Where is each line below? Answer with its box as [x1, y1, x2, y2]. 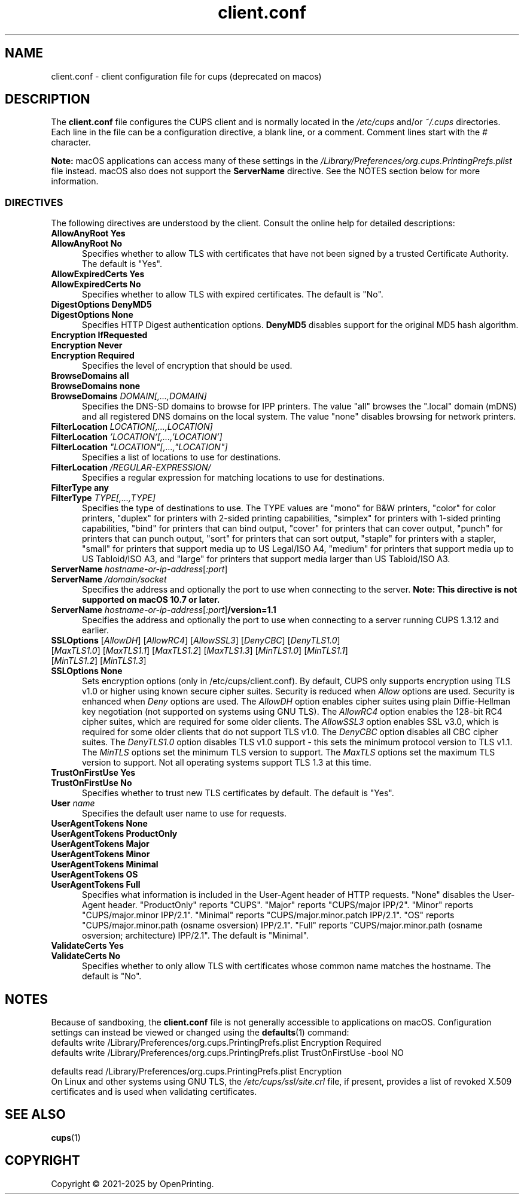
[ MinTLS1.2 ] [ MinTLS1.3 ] [51, 655, 147, 666]
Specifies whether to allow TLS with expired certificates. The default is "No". [82, 289, 383, 300]
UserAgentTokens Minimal [51, 859, 159, 870]
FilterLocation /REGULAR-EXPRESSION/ [51, 462, 211, 473]
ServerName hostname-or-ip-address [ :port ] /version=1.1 [51, 605, 276, 615]
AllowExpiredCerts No [51, 279, 141, 290]
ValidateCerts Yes [51, 940, 124, 951]
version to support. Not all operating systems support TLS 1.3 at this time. [82, 757, 371, 768]
